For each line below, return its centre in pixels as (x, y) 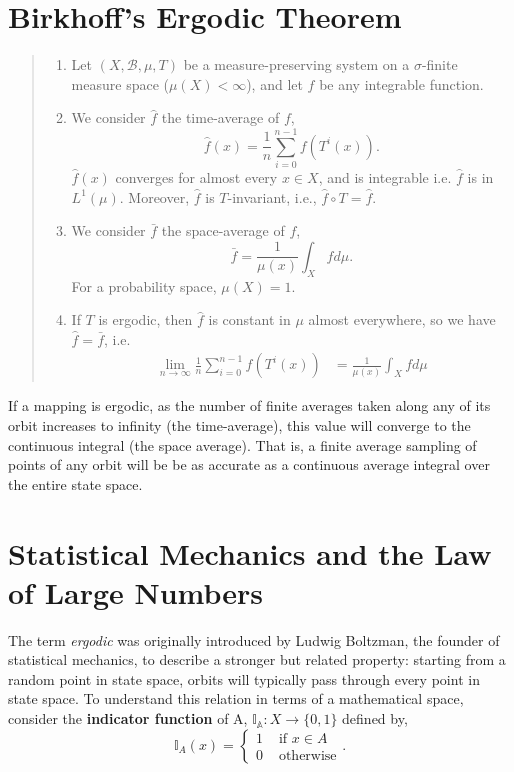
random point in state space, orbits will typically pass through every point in (244, 678)
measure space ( (120, 83)
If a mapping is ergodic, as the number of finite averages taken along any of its (249, 405)
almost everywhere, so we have (402, 319)
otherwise (307, 755)
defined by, (375, 718)
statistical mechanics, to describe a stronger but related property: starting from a (257, 659)
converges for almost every (196, 177)
